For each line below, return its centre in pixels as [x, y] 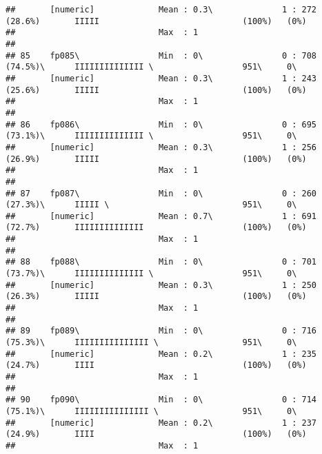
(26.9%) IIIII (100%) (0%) [156, 159]
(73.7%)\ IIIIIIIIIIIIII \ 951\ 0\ [151, 274]
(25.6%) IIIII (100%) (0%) [156, 90]
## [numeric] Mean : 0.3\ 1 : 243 [161, 78]
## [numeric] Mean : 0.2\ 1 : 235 [161, 354]
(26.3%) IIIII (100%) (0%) [156, 297]
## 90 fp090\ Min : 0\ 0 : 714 [161, 400]
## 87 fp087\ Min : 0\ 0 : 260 [161, 193]
